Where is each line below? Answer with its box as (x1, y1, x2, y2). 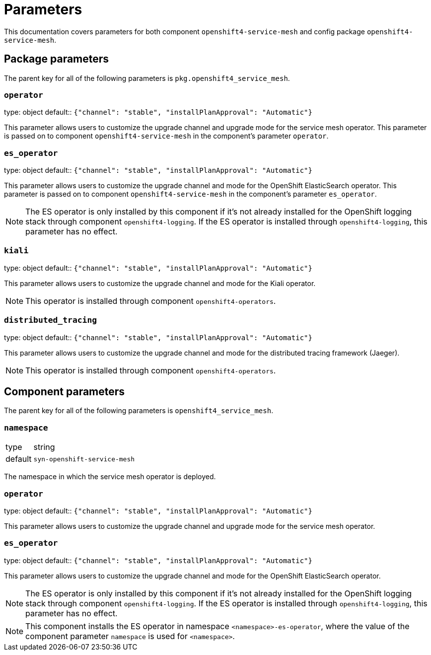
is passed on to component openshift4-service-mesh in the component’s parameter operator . (4, 132, 329, 141)
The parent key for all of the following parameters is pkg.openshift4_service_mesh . (4, 73, 290, 82)
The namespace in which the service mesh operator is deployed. (4, 472, 216, 481)
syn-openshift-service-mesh (33, 455, 135, 463)
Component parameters (4, 385, 125, 398)
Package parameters (4, 53, 109, 66)
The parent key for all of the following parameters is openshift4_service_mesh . (4, 406, 274, 415)
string (33, 442, 55, 452)
